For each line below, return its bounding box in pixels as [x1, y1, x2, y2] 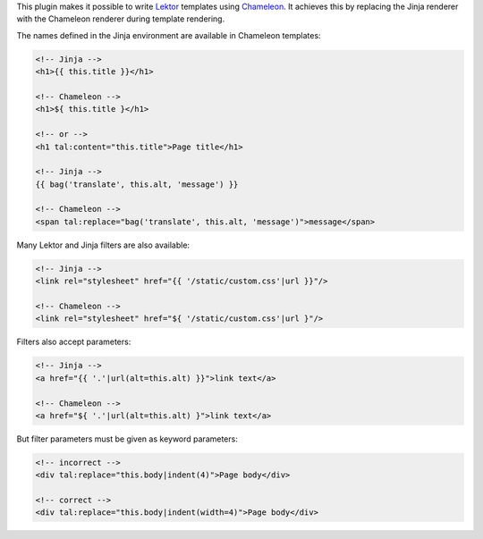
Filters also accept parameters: [16, 336, 131, 348]
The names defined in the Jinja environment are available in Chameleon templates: [16, 29, 321, 40]
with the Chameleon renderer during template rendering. [16, 13, 225, 24]
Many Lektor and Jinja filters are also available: [16, 240, 191, 250]
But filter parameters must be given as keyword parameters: [16, 434, 239, 444]
